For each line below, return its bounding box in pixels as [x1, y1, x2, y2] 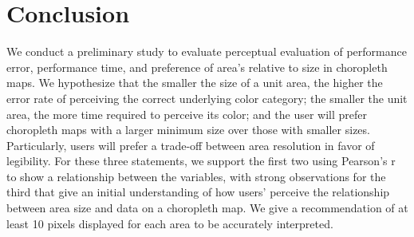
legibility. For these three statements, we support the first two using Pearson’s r [6, 152, 396, 169]
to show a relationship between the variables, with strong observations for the [6, 168, 386, 184]
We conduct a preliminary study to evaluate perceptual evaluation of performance [6, 43, 407, 60]
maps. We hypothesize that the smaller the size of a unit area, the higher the [6, 74, 383, 91]
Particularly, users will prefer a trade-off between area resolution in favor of [6, 136, 375, 153]
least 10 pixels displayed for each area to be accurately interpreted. [6, 215, 333, 231]
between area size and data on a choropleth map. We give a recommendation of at [6, 199, 408, 216]
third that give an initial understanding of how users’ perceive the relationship [6, 184, 390, 200]
